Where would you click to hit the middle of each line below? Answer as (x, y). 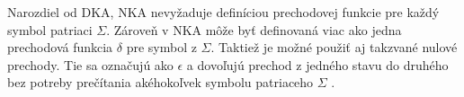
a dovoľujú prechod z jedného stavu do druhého (317, 64)
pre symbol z (161, 47)
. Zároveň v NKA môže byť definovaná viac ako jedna (254, 29)
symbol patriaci (50, 29)
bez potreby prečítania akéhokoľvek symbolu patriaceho (161, 82)
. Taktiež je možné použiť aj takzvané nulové (334, 47)
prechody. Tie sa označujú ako (90, 64)
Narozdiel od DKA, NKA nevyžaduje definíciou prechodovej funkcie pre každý (223, 12)
